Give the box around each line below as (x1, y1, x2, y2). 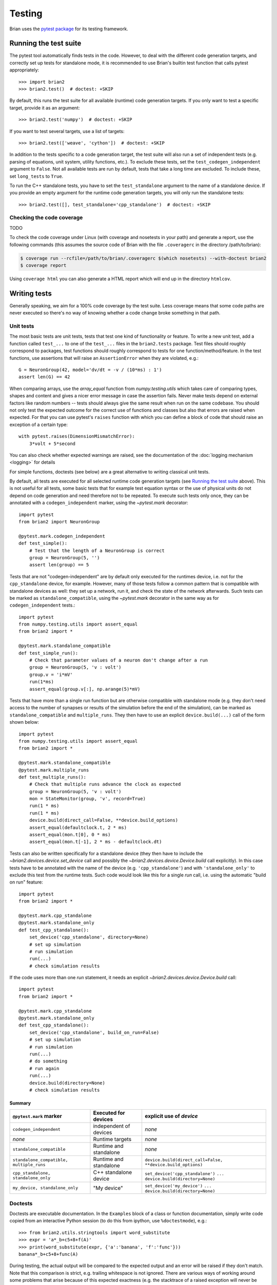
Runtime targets (93, 1136, 132, 1143)
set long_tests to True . (9, 173, 64, 179)
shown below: (9, 719, 39, 725)
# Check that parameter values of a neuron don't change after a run (29, 657, 208, 663)
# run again (29, 1066, 60, 1071)
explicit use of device (145, 1113, 198, 1120)
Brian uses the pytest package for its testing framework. (9, 26, 128, 32)
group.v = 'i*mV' (29, 671, 73, 677)
